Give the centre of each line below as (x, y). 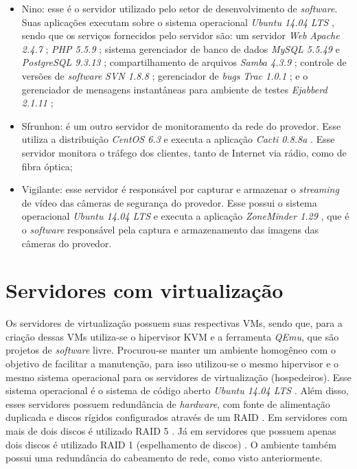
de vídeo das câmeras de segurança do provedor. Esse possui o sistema (169, 202)
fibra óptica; (47, 166)
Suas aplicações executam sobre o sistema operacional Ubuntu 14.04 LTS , (178, 22)
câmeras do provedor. (67, 243)
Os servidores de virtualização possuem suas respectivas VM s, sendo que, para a (174, 323)
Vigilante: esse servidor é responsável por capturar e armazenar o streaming (180, 189)
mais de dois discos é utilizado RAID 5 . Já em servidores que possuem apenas (171, 430)
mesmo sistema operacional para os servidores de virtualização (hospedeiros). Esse (178, 377)
